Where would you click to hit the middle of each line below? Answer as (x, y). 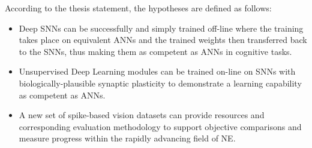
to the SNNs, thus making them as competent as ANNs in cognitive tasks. (155, 51)
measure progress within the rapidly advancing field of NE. (127, 138)
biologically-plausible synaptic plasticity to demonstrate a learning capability (160, 83)
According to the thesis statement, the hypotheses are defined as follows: (138, 8)
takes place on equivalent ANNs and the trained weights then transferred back (163, 40)
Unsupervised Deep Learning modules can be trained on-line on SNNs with (157, 71)
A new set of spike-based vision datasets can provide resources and (142, 115)
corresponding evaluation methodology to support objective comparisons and (160, 126)
